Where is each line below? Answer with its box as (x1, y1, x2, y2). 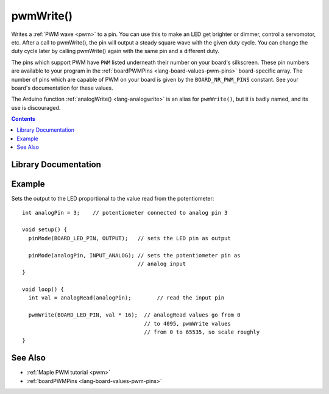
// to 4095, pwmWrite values (144, 320, 231, 327)
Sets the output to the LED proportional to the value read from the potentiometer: (11, 195, 214, 202)
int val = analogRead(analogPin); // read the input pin (28, 295, 225, 301)
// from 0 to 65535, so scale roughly (144, 329, 260, 335)
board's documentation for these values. (11, 84, 113, 91)
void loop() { (22, 286, 64, 293)
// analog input (137, 260, 186, 267)
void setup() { (22, 226, 68, 233)
